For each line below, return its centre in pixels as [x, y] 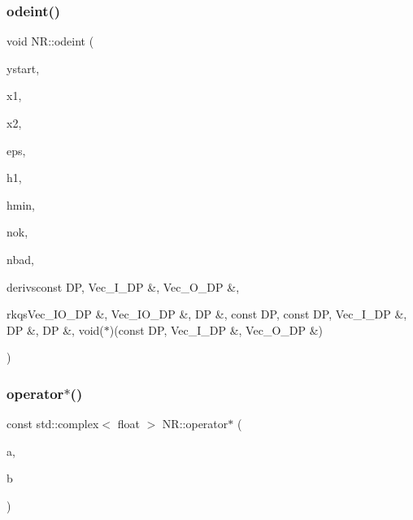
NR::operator [195, 424]
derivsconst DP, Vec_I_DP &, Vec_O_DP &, [123, 286]
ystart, [23, 68]
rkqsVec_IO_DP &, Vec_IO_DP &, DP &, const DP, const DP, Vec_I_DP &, [207, 314]
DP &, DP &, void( [55, 329]
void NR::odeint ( [50, 41]
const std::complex [53, 424]
